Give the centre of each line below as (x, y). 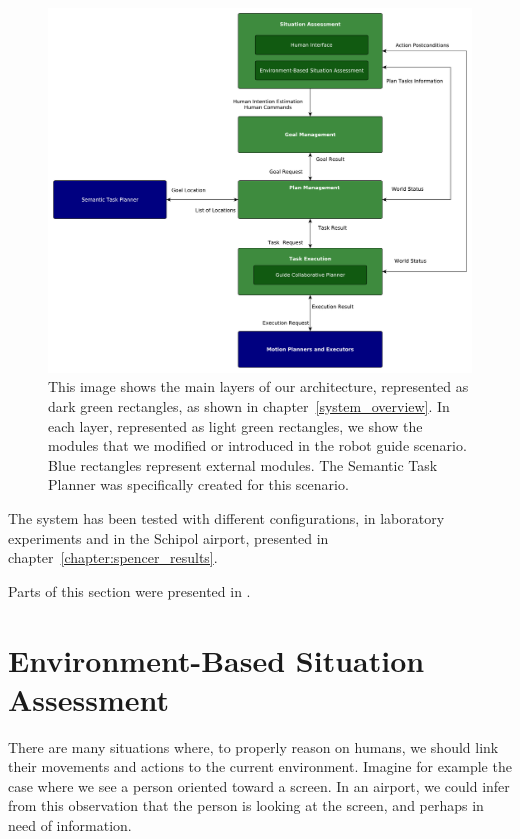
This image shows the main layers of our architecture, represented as (258, 386)
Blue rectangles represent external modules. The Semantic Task (243, 464)
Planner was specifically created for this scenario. (198, 484)
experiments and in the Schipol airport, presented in (168, 537)
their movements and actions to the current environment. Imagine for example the (260, 766)
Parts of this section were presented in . (129, 590)
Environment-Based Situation (216, 659)
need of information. (70, 825)
